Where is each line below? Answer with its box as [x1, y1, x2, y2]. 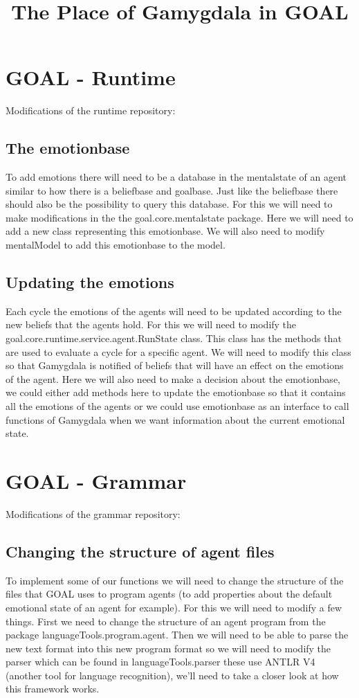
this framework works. [6, 681, 100, 696]
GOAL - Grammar [6, 467, 187, 494]
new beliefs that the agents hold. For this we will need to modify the [6, 317, 297, 332]
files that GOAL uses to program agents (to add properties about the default [6, 587, 333, 601]
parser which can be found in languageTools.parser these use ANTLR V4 [6, 654, 315, 669]
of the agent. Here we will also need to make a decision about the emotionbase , [6, 371, 340, 386]
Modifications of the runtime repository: [6, 103, 176, 118]
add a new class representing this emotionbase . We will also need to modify [6, 224, 325, 238]
